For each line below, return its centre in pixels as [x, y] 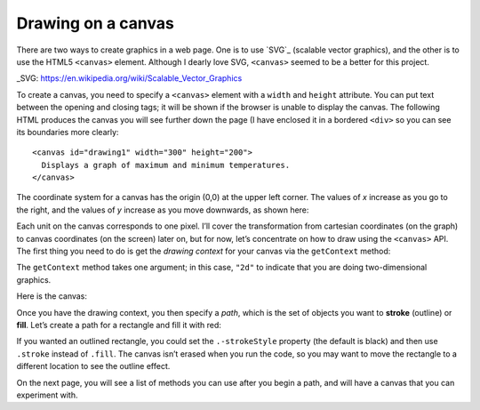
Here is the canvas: [52, 296]
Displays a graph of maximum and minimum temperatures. [166, 165]
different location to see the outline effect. [93, 366]
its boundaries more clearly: [68, 132]
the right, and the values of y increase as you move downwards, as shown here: [163, 210]
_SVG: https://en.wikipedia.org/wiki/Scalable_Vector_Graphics [129, 78]
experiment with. [47, 395]
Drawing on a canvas [96, 23]
